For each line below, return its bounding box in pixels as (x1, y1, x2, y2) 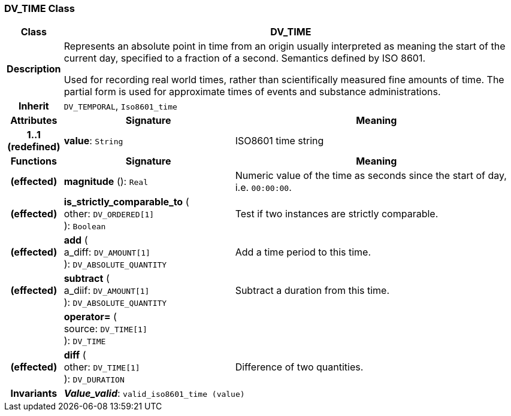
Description (7, 63, 61, 75)
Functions (10, 155, 57, 168)
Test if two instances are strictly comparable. (235, 208, 439, 220)
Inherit (18, 100, 49, 113)
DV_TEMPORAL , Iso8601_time (64, 100, 177, 113)
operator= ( (64, 311, 117, 323)
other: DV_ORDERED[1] (64, 208, 155, 220)
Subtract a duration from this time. (235, 284, 390, 297)
